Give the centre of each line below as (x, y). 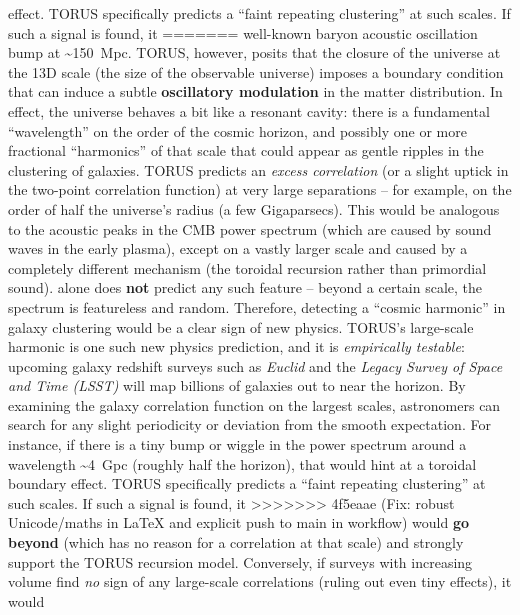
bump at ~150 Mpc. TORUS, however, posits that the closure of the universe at (254, 52)
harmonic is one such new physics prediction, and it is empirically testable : (236, 346)
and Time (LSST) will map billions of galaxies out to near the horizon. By (237, 385)
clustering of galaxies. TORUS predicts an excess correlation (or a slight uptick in (258, 169)
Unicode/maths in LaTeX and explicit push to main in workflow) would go (239, 522)
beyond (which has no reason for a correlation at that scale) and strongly (236, 542)
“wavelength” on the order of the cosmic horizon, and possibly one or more (237, 130)
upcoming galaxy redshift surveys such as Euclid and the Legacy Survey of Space (255, 365)
